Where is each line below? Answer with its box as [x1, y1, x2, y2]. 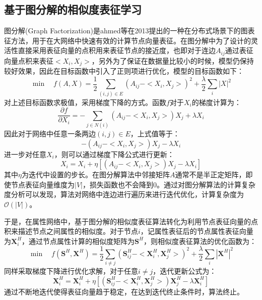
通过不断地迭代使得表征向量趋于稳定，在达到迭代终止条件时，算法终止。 [4, 286, 244, 296]
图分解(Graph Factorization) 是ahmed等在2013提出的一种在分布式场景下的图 [4, 25, 248, 36]
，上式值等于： [130, 128, 180, 139]
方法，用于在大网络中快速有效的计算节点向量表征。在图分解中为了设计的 [11, 35, 251, 45]
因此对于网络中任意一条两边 [4, 128, 96, 139]
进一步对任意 [4, 148, 46, 159]
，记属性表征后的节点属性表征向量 [140, 226, 253, 236]
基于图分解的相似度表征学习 [4, 2, 142, 17]
